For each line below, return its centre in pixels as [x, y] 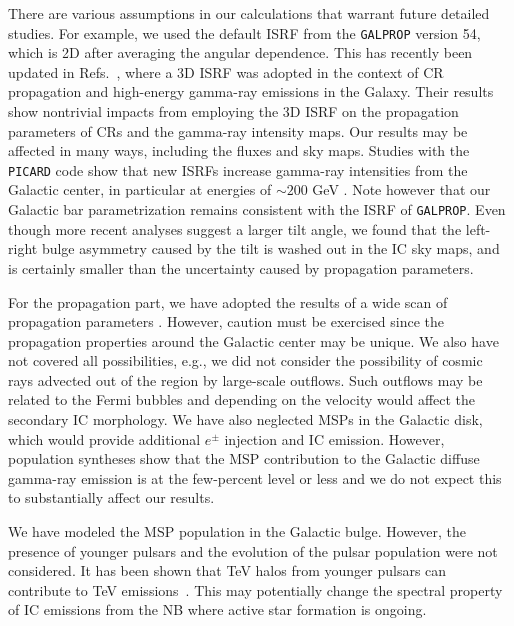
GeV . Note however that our [401, 189]
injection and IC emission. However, [334, 438]
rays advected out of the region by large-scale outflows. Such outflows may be [245, 379]
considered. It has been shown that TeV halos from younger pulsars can [227, 570]
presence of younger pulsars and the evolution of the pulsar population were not [253, 550]
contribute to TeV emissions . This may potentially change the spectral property [255, 589]
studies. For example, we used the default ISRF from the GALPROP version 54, [244, 32]
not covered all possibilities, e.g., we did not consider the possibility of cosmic [245, 360]
